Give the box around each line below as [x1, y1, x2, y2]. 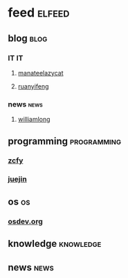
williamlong [17, 115, 51, 124]
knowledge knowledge [8, 238, 102, 250]
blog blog [8, 33, 48, 44]
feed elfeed [8, 5, 70, 21]
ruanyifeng [17, 82, 49, 91]
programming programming [8, 135, 122, 147]
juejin [8, 174, 27, 184]
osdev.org [8, 216, 44, 226]
